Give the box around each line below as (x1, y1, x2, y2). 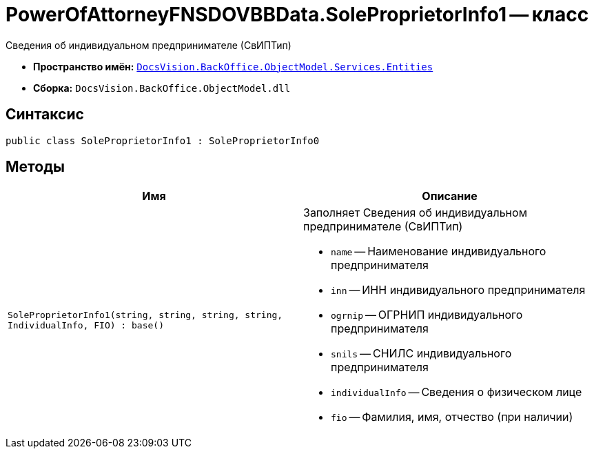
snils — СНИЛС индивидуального (331, 346, 512, 361)
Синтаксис (6, 106, 84, 124)
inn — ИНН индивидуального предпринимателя (331, 283, 586, 297)
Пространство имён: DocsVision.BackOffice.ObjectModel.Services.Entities (33, 60, 433, 72)
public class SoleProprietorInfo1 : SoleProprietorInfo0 (6, 135, 320, 146)
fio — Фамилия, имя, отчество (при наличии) (331, 410, 573, 424)
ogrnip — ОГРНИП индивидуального (331, 308, 523, 322)
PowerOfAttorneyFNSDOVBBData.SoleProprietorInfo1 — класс (6, 3, 589, 26)
